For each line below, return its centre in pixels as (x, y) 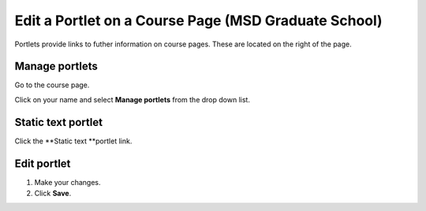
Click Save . (53, 194)
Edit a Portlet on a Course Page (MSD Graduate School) (198, 20)
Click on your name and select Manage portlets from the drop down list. (132, 99)
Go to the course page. (52, 85)
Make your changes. (68, 182)
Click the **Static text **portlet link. (73, 141)
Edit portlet (43, 163)
